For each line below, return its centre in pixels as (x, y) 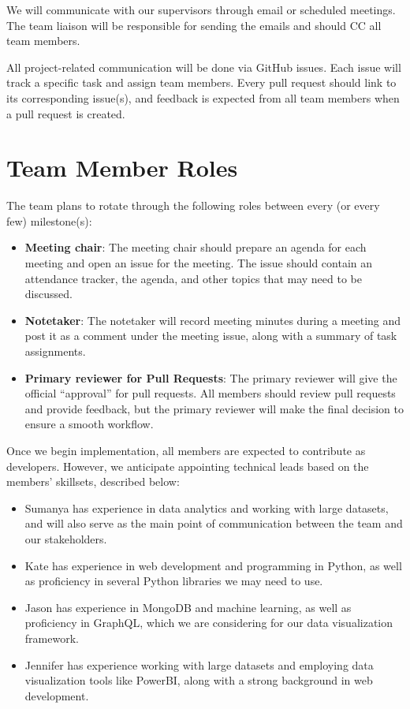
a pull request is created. (66, 113)
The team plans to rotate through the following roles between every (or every (193, 205)
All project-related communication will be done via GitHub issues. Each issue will (204, 67)
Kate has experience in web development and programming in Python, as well (213, 565)
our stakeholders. (66, 538)
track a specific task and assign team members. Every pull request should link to (201, 82)
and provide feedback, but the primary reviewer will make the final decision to (214, 408)
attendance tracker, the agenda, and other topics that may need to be (193, 278)
